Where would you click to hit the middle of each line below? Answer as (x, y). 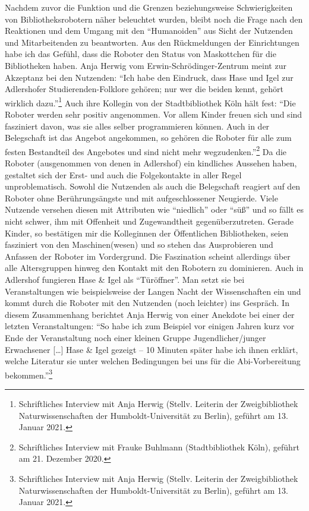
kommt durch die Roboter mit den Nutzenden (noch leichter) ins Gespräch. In (147, 303)
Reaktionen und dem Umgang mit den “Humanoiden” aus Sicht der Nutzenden (149, 31)
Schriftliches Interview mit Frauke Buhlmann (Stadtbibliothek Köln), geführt (159, 447)
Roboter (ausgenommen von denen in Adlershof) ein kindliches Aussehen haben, (151, 163)
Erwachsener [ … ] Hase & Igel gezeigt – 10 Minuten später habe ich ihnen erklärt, (152, 349)
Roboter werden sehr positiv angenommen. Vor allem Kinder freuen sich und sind (154, 114)
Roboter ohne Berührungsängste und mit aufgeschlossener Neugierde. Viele (141, 198)
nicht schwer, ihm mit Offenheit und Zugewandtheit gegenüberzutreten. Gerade (149, 221)
